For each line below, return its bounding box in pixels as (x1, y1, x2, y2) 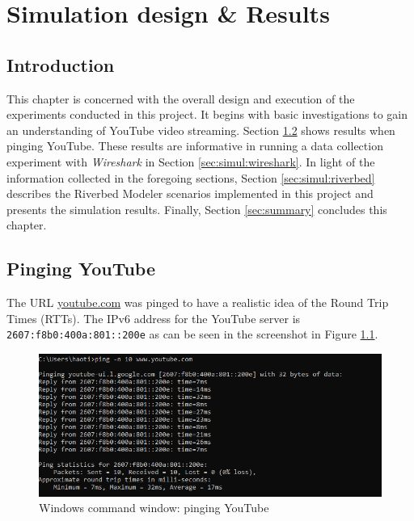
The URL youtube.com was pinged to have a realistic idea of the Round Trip (6, 294, 389, 311)
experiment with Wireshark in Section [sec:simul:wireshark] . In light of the (6, 153, 375, 170)
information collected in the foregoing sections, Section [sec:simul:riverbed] (6, 169, 375, 186)
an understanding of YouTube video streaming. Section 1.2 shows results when (6, 121, 395, 138)
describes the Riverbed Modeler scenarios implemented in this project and (6, 185, 374, 202)
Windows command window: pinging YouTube (39, 499, 269, 516)
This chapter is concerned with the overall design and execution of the (6, 90, 355, 107)
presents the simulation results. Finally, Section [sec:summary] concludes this (6, 200, 387, 217)
